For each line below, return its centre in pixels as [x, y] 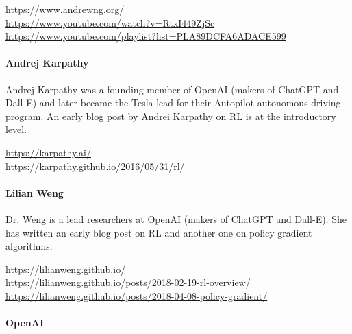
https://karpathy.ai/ [48, 152]
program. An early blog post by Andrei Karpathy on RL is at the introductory [171, 116]
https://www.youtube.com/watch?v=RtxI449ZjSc [110, 22]
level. [16, 129]
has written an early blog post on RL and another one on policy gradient [159, 232]
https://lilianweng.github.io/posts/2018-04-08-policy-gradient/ [137, 295]
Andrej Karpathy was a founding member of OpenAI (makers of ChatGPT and [172, 89]
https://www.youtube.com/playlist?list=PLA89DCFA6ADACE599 [146, 36]
